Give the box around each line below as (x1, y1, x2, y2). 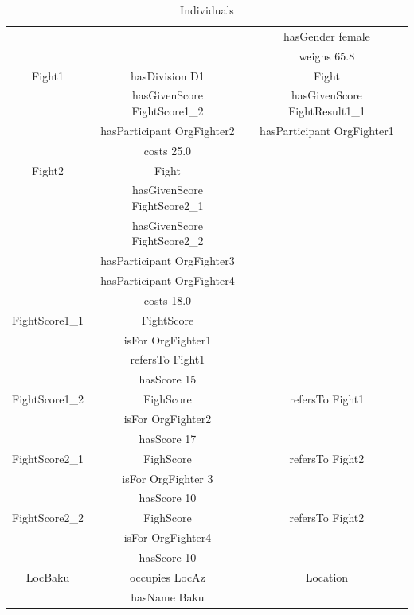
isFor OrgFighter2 (123, 410, 212, 426)
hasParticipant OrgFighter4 (100, 272, 235, 289)
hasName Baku (131, 588, 205, 605)
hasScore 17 (139, 430, 197, 446)
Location (305, 568, 349, 585)
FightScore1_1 (12, 311, 84, 328)
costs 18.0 (143, 291, 192, 308)
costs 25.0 (143, 142, 192, 158)
